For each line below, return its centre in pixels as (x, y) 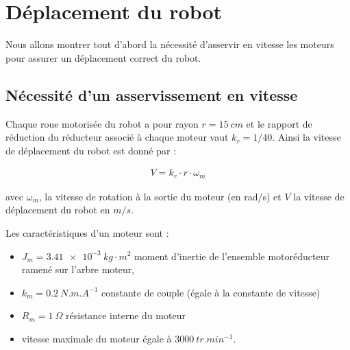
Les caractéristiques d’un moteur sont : (87, 232)
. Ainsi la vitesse (307, 137)
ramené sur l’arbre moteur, (78, 269)
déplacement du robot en (58, 210)
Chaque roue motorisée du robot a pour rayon (102, 123)
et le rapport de (279, 123)
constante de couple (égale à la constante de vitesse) (211, 292)
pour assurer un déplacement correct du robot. (103, 57)
